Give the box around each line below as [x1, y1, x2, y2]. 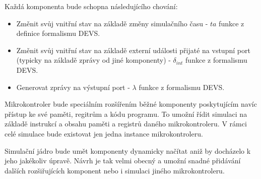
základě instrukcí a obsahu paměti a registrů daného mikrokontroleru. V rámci [5, 118, 247, 129]
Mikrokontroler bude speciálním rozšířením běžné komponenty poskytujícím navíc [5, 99, 257, 109]
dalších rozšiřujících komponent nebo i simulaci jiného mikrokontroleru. [5, 165, 225, 175]
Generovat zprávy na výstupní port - [16, 81, 130, 92]
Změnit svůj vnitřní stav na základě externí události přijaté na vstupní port [16, 44, 250, 55]
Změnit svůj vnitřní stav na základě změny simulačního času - [16, 18, 208, 28]
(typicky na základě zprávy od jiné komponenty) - [16, 55, 171, 65]
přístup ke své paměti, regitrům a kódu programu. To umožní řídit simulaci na [5, 108, 247, 119]
